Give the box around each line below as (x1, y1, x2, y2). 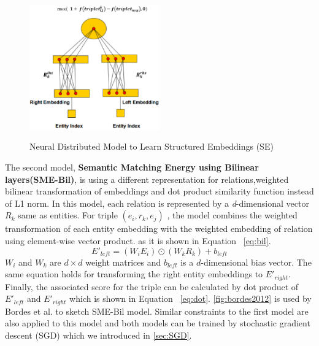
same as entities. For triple (18, 209, 118, 221)
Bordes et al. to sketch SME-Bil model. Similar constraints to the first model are (5, 304, 309, 317)
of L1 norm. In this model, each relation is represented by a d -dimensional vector (5, 196, 309, 209)
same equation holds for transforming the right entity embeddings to (5, 267, 263, 280)
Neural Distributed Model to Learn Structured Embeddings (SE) (29, 140, 274, 153)
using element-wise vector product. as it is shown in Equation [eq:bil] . (5, 234, 271, 247)
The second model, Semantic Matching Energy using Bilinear (5, 161, 259, 174)
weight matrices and (85, 255, 161, 268)
